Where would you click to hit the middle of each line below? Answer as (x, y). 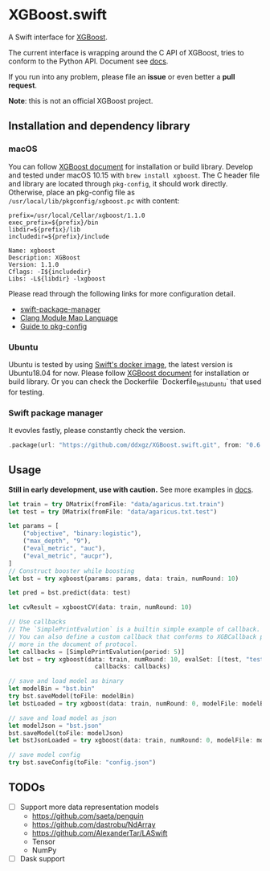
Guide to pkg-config (53, 326)
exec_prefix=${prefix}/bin (53, 223)
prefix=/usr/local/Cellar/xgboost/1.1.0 (77, 215)
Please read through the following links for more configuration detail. (122, 293)
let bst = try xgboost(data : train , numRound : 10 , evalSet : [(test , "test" (138, 659)
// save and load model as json (62, 718)
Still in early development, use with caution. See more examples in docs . (131, 489)
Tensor (44, 841)
